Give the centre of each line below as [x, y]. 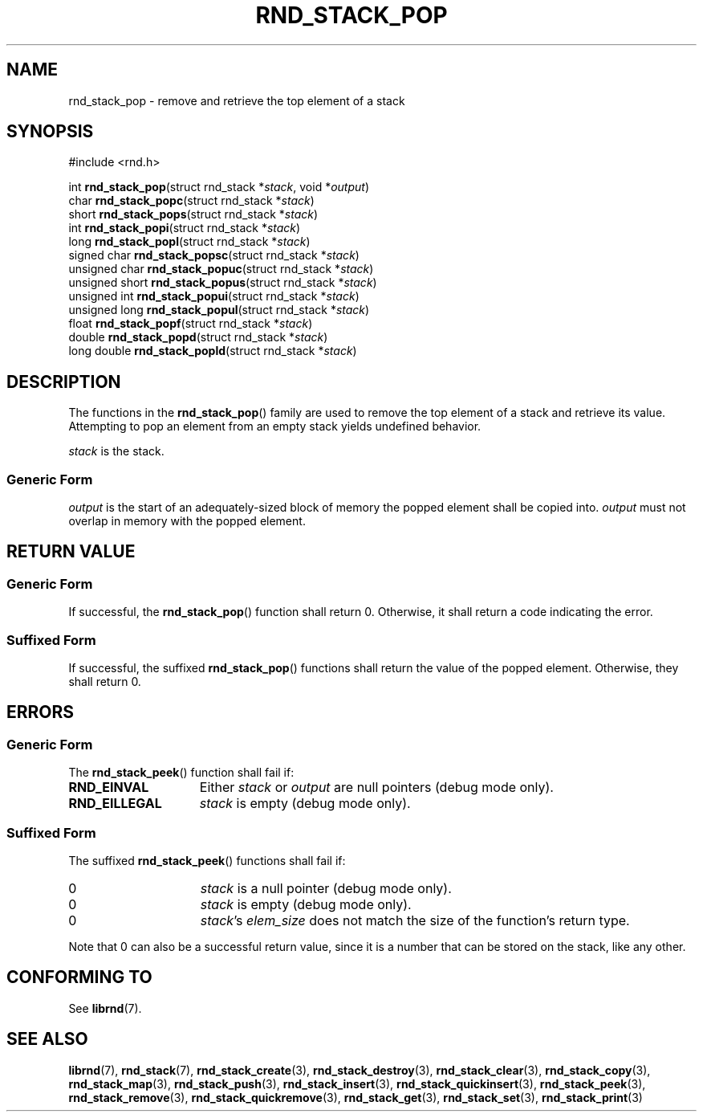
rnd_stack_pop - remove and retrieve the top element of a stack [237, 100]
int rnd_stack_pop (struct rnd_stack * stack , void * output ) [219, 187]
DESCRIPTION [64, 382]
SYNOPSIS [50, 132]
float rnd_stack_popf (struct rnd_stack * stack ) [191, 324]
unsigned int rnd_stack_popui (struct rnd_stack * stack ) [214, 296]
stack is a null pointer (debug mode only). [326, 888]
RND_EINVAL [109, 787]
